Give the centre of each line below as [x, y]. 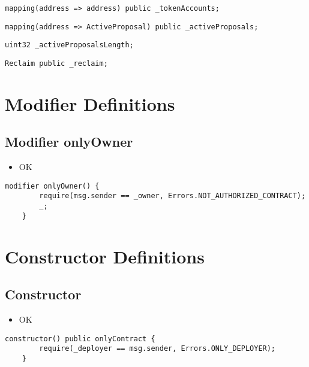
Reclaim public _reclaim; [56, 63]
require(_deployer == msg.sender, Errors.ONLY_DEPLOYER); [157, 349]
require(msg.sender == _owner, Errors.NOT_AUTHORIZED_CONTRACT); [172, 196]
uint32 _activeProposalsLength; [69, 45]
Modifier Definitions [90, 103]
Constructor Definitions [105, 256]
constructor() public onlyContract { [80, 339]
